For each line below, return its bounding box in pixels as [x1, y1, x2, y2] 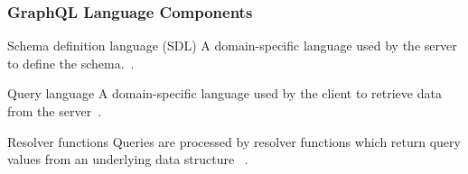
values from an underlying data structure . [7, 150, 248, 169]
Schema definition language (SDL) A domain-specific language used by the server [7, 36, 457, 55]
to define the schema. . [7, 53, 135, 72]
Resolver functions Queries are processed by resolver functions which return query [7, 132, 461, 151]
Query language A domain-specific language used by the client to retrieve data [7, 84, 442, 103]
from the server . [7, 102, 102, 120]
